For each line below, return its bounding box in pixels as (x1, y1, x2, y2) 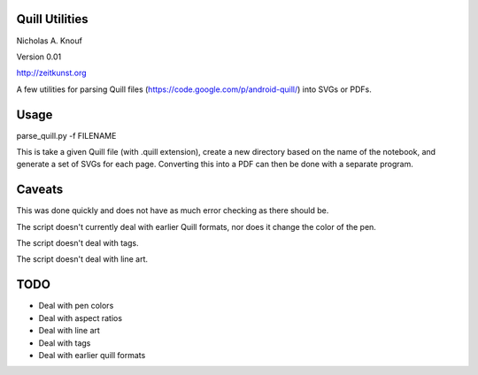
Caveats (16, 182, 64, 197)
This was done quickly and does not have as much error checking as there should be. (16, 205, 329, 216)
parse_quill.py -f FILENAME (16, 130, 117, 141)
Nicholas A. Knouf (16, 35, 83, 46)
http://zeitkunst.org (16, 67, 88, 79)
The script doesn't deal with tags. (16, 238, 139, 249)
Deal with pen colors (38, 301, 114, 311)
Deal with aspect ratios (38, 312, 123, 323)
